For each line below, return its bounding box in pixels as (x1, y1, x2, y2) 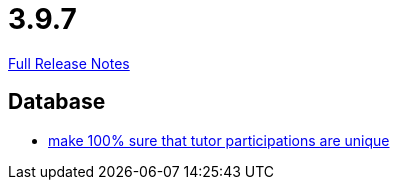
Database (8, 89, 106, 115)
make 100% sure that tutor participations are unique (48, 131, 390, 149)
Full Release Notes (8, 54, 130, 72)
